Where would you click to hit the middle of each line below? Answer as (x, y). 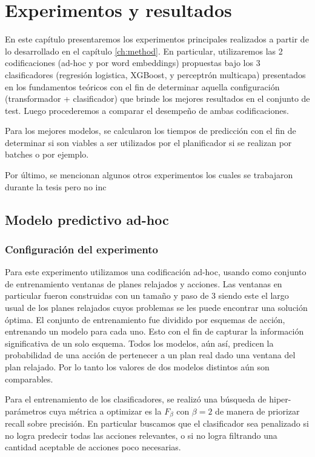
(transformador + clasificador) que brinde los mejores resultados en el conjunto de (157, 98)
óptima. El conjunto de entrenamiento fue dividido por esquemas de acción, (145, 319)
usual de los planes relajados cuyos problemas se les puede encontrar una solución (156, 308)
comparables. (29, 379)
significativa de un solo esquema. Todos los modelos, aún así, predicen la (139, 343)
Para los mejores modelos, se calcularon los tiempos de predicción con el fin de (151, 131)
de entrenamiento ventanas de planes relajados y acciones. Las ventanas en (144, 283)
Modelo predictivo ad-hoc (87, 219)
